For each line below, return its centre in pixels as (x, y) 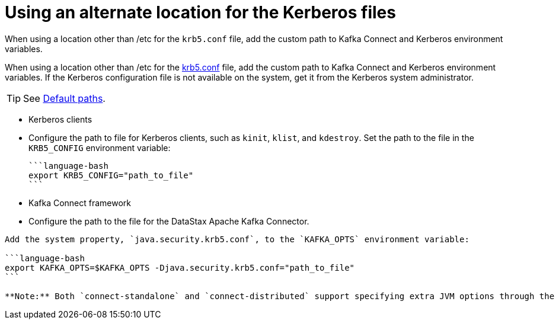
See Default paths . (64, 98)
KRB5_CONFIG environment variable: (100, 147)
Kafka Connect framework (80, 203)
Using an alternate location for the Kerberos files (200, 12)
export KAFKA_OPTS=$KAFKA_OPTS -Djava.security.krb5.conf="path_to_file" (180, 267)
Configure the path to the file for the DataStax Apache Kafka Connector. (169, 221)
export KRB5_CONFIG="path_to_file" (111, 175)
